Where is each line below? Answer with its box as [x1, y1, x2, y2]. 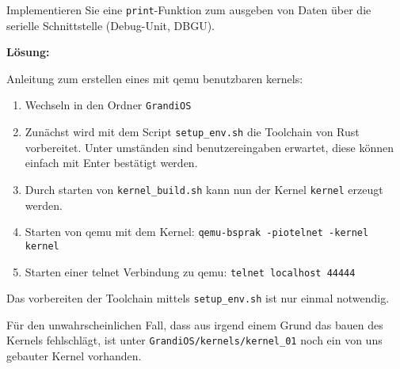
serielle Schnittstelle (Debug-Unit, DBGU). [6, 17, 215, 33]
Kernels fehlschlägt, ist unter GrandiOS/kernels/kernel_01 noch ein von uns [6, 332, 383, 348]
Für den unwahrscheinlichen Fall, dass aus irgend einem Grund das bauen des [6, 316, 383, 333]
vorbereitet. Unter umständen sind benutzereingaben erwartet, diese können [25, 139, 394, 155]
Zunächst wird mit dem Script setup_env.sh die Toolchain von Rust [25, 124, 360, 140]
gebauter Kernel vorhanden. [6, 348, 142, 364]
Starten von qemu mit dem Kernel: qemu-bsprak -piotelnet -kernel [25, 223, 369, 240]
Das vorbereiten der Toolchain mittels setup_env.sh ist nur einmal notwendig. [6, 290, 390, 306]
